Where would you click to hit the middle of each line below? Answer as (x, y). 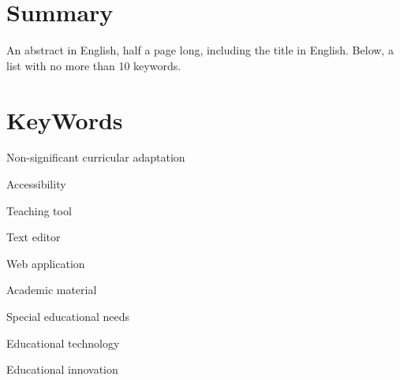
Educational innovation (62, 369)
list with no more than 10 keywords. (94, 65)
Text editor (34, 237)
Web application (46, 263)
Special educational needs (68, 316)
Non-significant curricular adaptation (96, 157)
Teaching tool (39, 210)
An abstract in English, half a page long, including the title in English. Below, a (200, 50)
